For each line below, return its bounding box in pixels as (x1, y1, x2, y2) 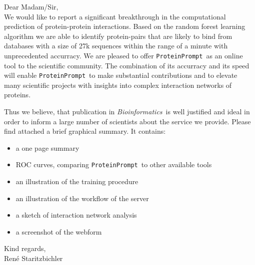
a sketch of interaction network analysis (15, 210, 137, 220)
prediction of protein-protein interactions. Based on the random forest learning (4, 21, 245, 31)
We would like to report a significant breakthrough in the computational (4, 11, 226, 21)
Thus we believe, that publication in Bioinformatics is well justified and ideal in (4, 106, 250, 117)
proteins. (4, 89, 31, 100)
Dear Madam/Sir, (4, 1, 58, 11)
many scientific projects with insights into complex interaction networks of (4, 79, 232, 90)
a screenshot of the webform (15, 226, 102, 237)
